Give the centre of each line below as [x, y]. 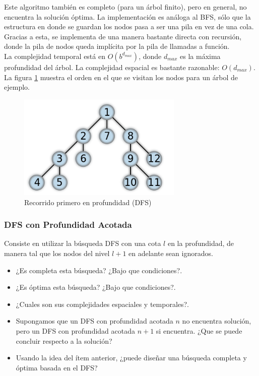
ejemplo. [17, 87]
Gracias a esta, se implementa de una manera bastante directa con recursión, [123, 36]
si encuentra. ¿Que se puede [199, 330]
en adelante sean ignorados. [171, 253]
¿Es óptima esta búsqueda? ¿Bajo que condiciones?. [96, 287]
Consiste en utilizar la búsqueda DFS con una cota [83, 243]
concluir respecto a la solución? [64, 340]
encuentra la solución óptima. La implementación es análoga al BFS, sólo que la [127, 16]
